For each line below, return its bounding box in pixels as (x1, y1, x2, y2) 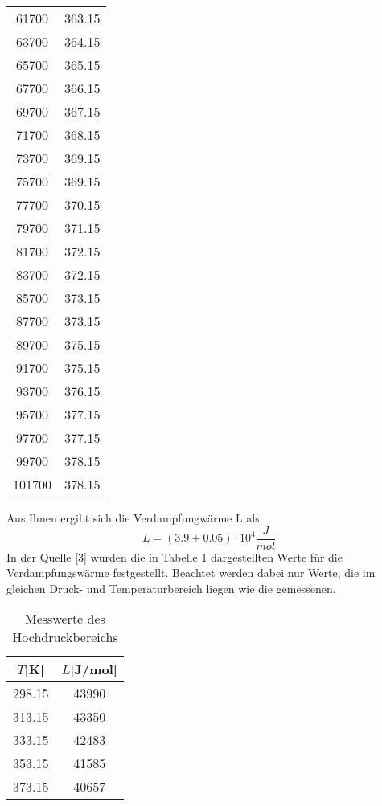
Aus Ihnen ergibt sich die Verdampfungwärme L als (6, 509, 260, 526)
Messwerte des (25, 609, 105, 628)
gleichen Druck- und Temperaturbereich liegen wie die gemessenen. (6, 579, 336, 596)
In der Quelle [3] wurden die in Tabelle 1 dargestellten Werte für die (6, 548, 343, 565)
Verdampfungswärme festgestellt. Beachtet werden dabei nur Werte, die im (6, 564, 376, 581)
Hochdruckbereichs (12, 628, 118, 647)
